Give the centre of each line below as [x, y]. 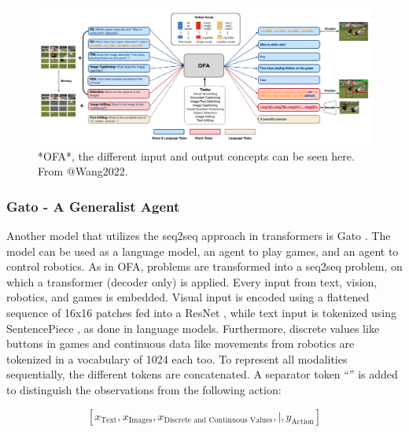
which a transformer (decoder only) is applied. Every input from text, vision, [192, 281]
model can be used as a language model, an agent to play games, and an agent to [203, 251]
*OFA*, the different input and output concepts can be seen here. [196, 155]
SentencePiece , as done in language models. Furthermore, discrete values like [193, 328]
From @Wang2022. [83, 171]
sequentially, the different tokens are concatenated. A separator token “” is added [202, 374]
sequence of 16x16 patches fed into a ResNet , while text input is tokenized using [201, 312]
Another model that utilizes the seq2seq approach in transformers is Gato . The [199, 235]
